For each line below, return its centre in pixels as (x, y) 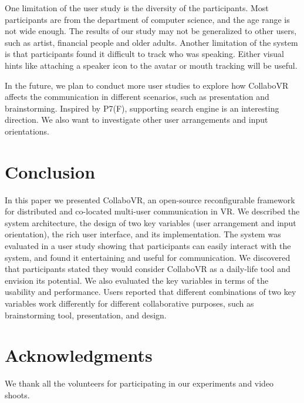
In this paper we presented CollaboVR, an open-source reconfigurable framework (150, 199)
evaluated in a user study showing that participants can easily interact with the (148, 246)
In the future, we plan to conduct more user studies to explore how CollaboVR (147, 85)
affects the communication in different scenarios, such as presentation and (137, 97)
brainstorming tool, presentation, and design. (86, 315)
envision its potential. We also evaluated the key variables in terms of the (137, 280)
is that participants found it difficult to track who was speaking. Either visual (144, 54)
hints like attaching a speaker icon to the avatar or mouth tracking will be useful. (151, 65)
